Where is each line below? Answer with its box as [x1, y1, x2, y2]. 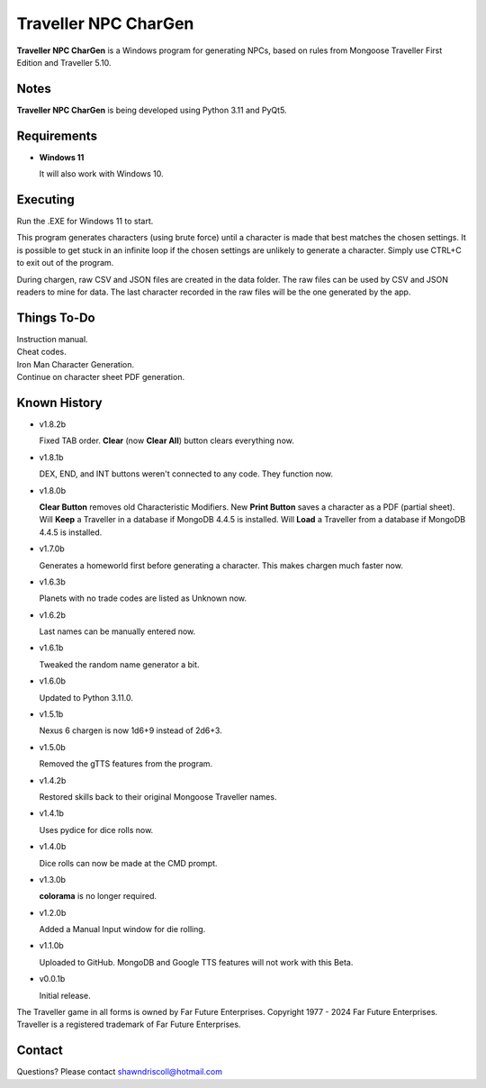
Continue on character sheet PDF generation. [16, 372, 184, 383]
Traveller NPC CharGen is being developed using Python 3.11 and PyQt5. [16, 104, 287, 115]
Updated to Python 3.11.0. [39, 692, 134, 703]
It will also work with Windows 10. [39, 168, 164, 179]
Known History [16, 394, 103, 410]
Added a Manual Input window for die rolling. [39, 924, 206, 935]
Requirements [16, 128, 98, 143]
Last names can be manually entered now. [39, 626, 196, 637]
